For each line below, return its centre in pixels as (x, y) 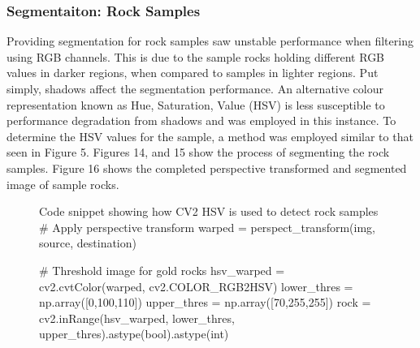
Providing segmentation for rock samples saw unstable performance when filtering (210, 41)
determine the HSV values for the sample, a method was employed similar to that (210, 136)
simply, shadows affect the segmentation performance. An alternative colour (195, 88)
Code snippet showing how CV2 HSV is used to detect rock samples (209, 211)
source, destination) (88, 243)
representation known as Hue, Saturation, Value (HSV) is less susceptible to (196, 104)
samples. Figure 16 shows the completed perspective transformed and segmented (207, 168)
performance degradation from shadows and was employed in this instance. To (201, 120)
